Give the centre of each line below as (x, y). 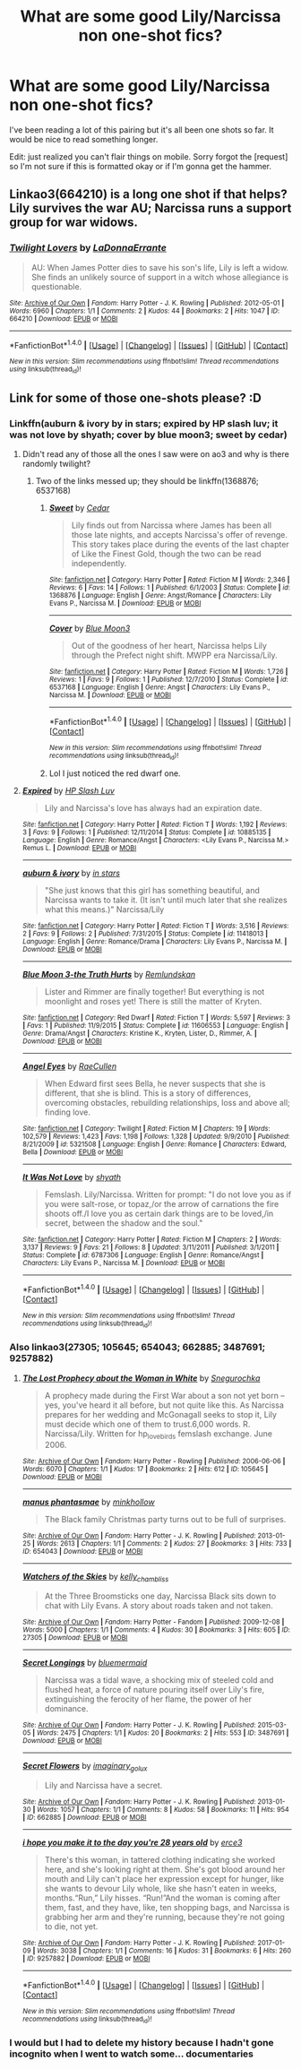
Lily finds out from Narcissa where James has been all (171, 525)
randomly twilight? (56, 464)
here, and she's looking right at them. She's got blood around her (165, 1869)
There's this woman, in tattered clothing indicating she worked (160, 1859)
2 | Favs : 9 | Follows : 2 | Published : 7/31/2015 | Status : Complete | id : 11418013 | (145, 934)
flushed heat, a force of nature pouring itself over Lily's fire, (155, 1690)
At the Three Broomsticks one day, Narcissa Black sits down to (160, 1596)
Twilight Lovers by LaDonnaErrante (88, 248)
